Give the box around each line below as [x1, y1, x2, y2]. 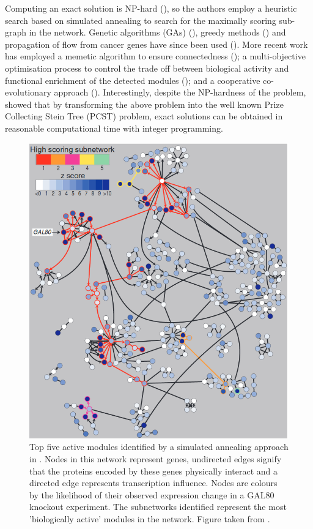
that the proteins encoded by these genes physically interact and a [29, 464, 278, 477]
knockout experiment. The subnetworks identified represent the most [29, 500, 287, 513]
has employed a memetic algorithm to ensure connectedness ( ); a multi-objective [5, 50, 306, 62]
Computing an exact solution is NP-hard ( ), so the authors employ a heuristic [5, 2, 297, 14]
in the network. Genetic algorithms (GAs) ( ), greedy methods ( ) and [29, 26, 286, 39]
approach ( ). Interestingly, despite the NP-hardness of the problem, [54, 86, 306, 99]
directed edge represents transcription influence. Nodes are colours [29, 476, 278, 489]
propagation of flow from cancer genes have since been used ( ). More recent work [5, 37, 308, 50]
